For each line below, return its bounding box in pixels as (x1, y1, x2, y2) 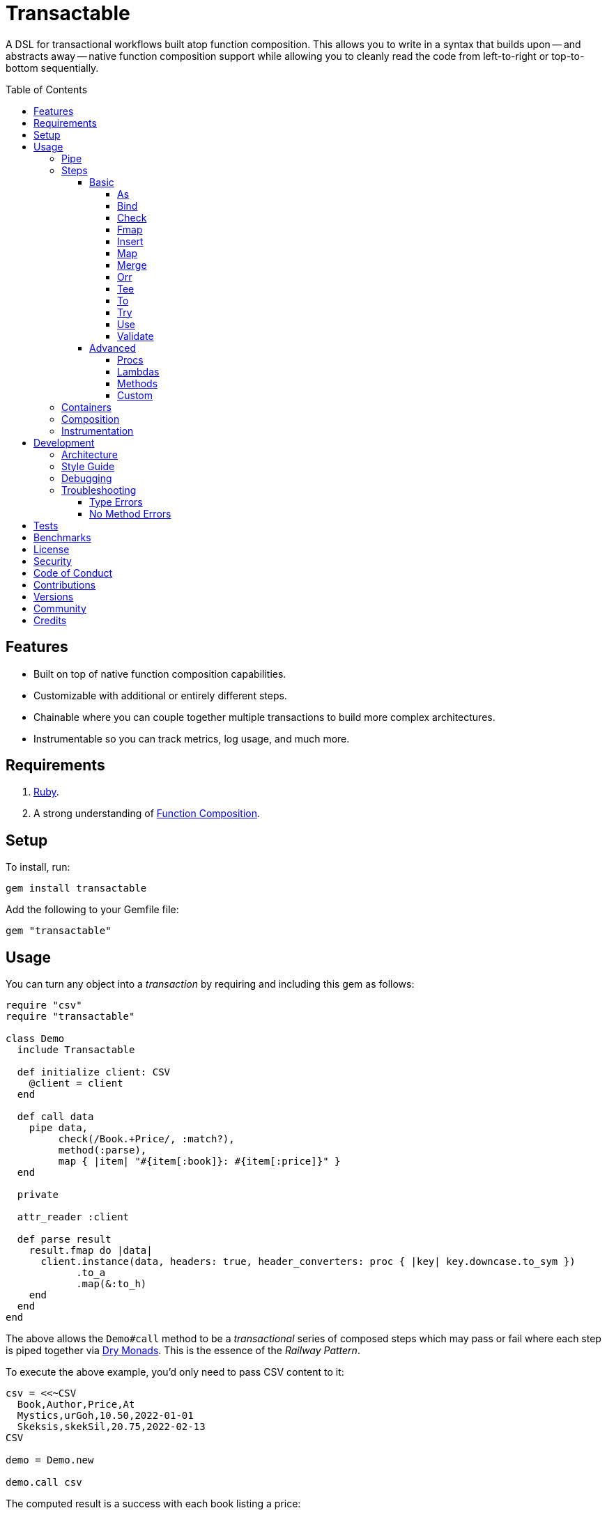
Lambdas (117, 365, 160, 378)
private (17, 1189, 59, 1201)
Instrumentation (61, 424, 134, 437)
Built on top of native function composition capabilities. (33, 667, 286, 680)
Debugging (61, 472, 112, 484)
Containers (61, 401, 112, 413)
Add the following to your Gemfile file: (6, 903, 179, 916)
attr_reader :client (17, 1211, 130, 1223)
